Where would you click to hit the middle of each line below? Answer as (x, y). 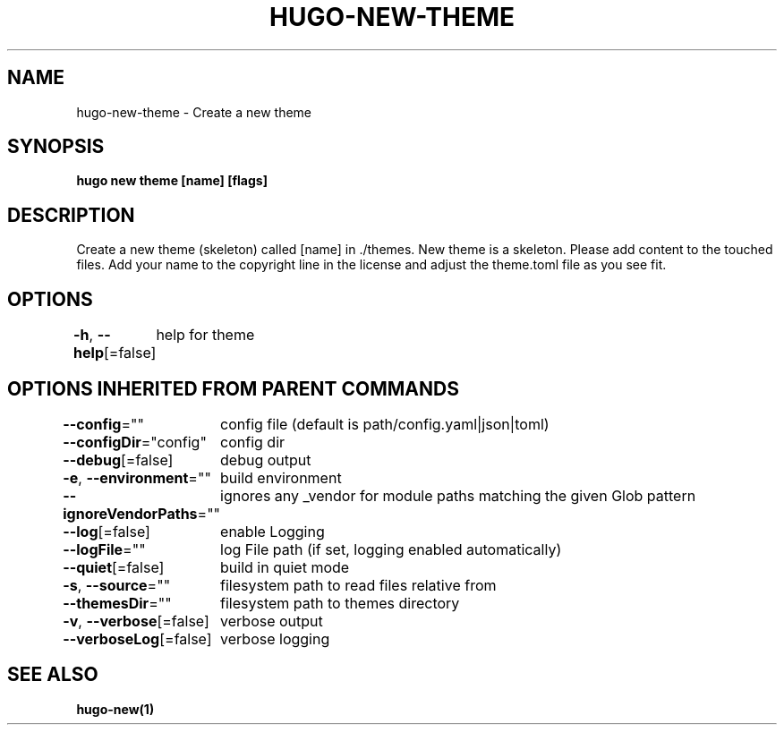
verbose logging (275, 638)
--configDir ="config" (135, 442)
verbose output (272, 621)
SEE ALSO (53, 675)
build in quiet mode (285, 567)
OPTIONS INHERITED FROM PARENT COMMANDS (233, 388)
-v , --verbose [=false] (136, 621)
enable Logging (273, 531)
